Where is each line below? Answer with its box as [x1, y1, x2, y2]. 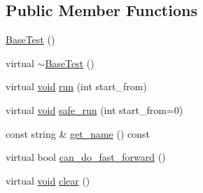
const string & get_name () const [6, 126, 150, 141]
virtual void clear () [6, 173, 90, 187]
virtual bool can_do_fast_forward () [6, 150, 166, 164]
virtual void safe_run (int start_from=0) [6, 102, 183, 117]
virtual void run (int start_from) [6, 79, 147, 94]
